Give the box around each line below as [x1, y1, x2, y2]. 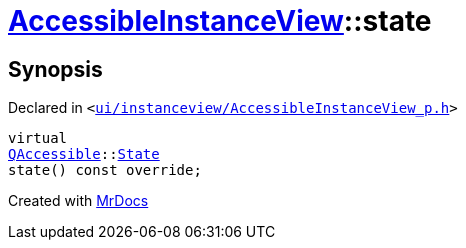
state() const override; [8, 162, 202, 179]
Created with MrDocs [8, 192, 149, 210]
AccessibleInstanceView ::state [8, 4, 432, 38]
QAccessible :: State [8, 146, 160, 163]
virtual [8, 130, 68, 147]
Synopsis [8, 56, 103, 82]
